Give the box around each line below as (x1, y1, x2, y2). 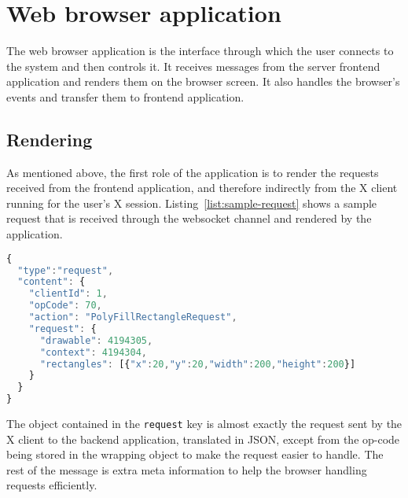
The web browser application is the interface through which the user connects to (6, 42, 394, 59)
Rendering (6, 127, 93, 151)
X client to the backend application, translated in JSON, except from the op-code (6, 430, 400, 447)
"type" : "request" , (17, 264, 114, 276)
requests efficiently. (6, 477, 97, 493)
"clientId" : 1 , (28, 288, 108, 300)
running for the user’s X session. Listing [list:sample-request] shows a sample (6, 194, 377, 211)
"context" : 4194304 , (39, 346, 148, 358)
